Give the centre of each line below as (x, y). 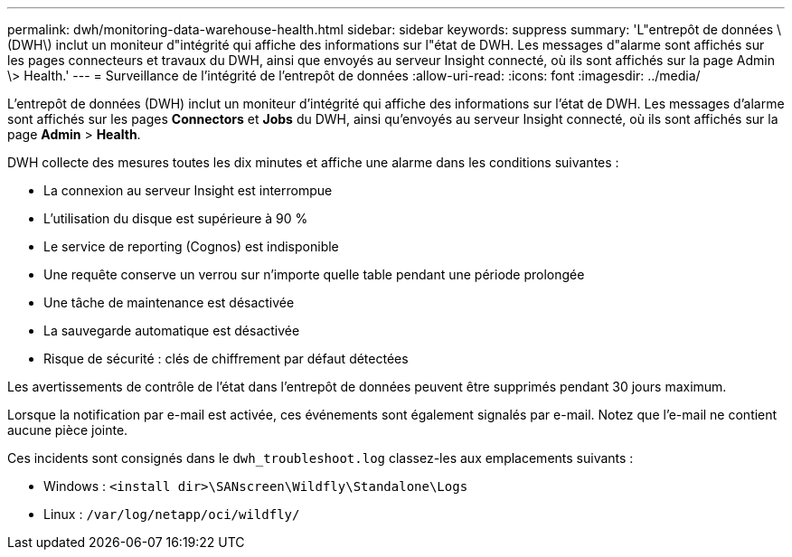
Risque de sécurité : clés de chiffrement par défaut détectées (226, 359)
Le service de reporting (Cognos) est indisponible (191, 246)
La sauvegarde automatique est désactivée (172, 330)
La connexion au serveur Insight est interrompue (188, 190)
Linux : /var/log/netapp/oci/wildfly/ (172, 514)
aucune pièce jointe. (68, 430)
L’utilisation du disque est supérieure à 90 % (176, 218)
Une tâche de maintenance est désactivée (169, 302)
